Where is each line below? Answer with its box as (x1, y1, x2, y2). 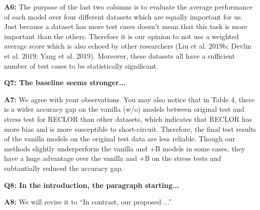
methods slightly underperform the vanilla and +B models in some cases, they (4, 143, 245, 153)
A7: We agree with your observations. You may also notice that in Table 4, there (4, 94, 254, 104)
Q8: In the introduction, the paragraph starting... (4, 179, 180, 190)
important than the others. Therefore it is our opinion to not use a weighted (4, 31, 239, 41)
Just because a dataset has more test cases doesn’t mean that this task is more (4, 21, 247, 32)
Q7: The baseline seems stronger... (4, 77, 126, 88)
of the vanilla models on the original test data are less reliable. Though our (4, 133, 235, 144)
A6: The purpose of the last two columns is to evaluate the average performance (4, 2, 253, 12)
